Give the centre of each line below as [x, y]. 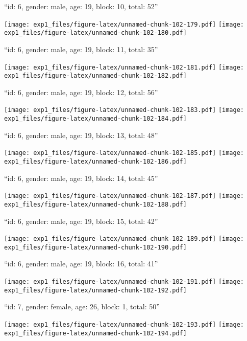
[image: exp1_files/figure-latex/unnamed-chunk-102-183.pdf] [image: [124, 110]
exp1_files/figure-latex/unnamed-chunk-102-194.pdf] [95, 333]
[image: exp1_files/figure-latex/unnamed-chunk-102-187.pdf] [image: [124, 196]
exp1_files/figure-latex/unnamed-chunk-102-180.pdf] [95, 33]
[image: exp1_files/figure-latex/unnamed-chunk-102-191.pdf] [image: [124, 282]
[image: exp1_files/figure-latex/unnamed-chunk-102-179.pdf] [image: [124, 24]
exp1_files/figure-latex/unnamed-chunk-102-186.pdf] [95, 161]
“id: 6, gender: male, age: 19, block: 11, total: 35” [81, 49]
